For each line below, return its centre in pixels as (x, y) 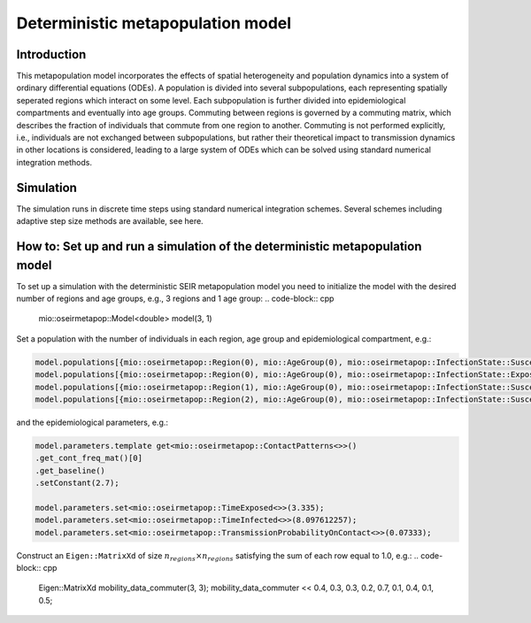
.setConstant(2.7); (77, 483)
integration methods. (54, 162)
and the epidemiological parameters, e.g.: (92, 422)
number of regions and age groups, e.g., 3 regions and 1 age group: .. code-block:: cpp (175, 298)
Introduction (51, 54)
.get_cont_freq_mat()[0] (89, 458)
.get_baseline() (70, 470)
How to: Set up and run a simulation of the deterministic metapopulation (219, 246)
